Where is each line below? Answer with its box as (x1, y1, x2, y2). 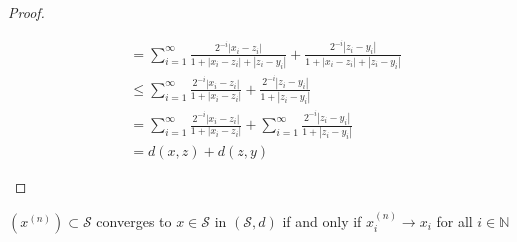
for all (436, 210, 473, 231)
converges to (96, 210, 172, 231)
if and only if (282, 210, 362, 231)
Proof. (8, 2, 45, 22)
